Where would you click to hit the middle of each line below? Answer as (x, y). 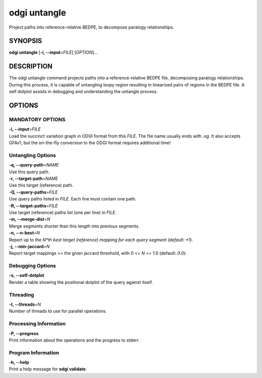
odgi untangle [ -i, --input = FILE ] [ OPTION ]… (53, 52)
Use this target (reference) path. (41, 185)
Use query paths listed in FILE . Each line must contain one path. (73, 199)
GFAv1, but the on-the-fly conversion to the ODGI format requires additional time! (90, 143)
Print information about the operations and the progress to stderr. (74, 340)
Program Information (34, 353)
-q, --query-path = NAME (34, 165)
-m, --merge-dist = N (30, 219)
